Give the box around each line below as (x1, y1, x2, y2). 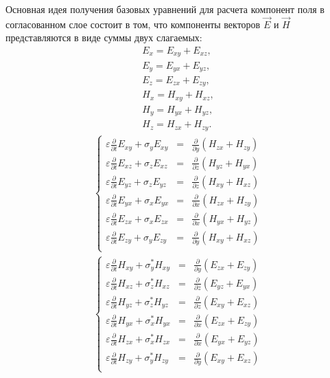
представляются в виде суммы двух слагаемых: (5, 30, 202, 45)
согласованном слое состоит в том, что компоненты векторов (5, 16, 261, 31)
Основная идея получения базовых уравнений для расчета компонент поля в (5, 2, 325, 16)
